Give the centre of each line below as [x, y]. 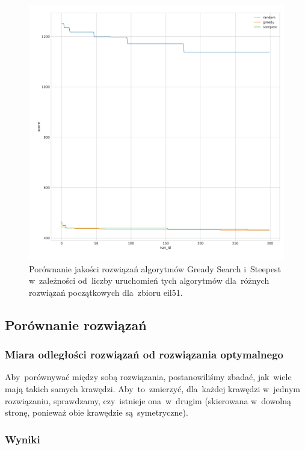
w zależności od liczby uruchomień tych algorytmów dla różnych [149, 280]
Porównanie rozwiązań [76, 324]
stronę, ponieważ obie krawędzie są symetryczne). [97, 412]
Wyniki [23, 439]
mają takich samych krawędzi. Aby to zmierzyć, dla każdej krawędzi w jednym [152, 388]
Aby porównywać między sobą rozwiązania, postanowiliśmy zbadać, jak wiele [148, 377]
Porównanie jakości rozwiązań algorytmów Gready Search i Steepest [155, 268]
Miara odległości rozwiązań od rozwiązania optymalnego [144, 355]
